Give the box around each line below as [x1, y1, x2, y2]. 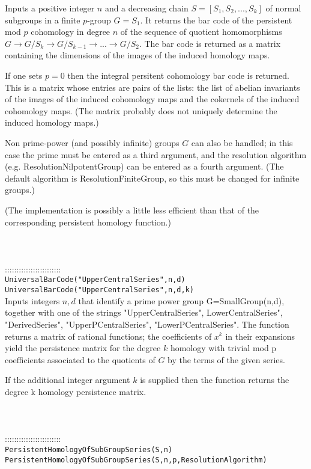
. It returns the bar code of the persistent [140, 13, 292, 26]
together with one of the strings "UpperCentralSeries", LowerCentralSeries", [5, 306, 283, 319]
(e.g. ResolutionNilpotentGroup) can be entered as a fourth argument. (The [5, 160, 284, 173]
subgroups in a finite [5, 13, 80, 26]
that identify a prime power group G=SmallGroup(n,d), [78, 294, 285, 307]
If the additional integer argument [5, 373, 130, 386]
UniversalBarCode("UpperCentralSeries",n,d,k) [5, 286, 194, 295]
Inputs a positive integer [5, 2, 95, 14]
